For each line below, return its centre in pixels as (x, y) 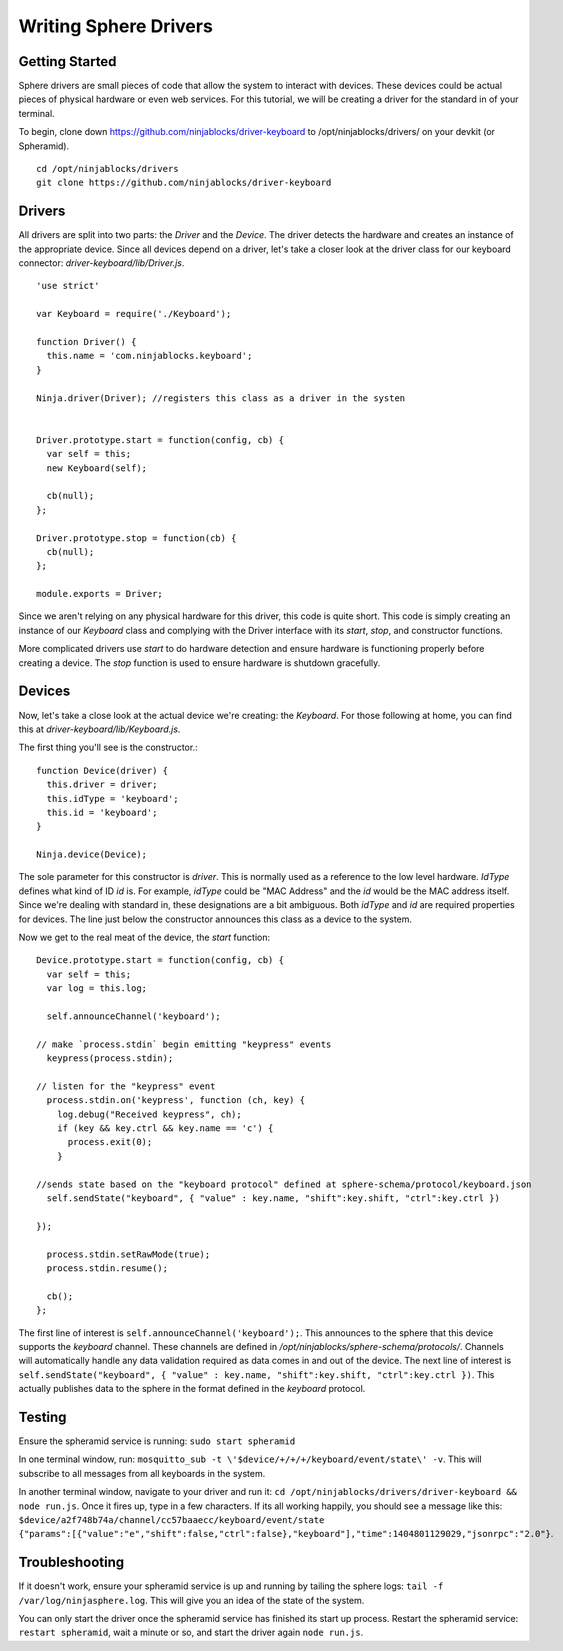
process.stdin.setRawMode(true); (128, 1254)
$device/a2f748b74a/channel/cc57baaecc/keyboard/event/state (171, 1519)
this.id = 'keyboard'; (102, 812)
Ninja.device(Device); (92, 854)
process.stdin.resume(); (107, 1268)
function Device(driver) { (102, 770)
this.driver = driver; (102, 784)
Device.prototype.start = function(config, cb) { (160, 960)
